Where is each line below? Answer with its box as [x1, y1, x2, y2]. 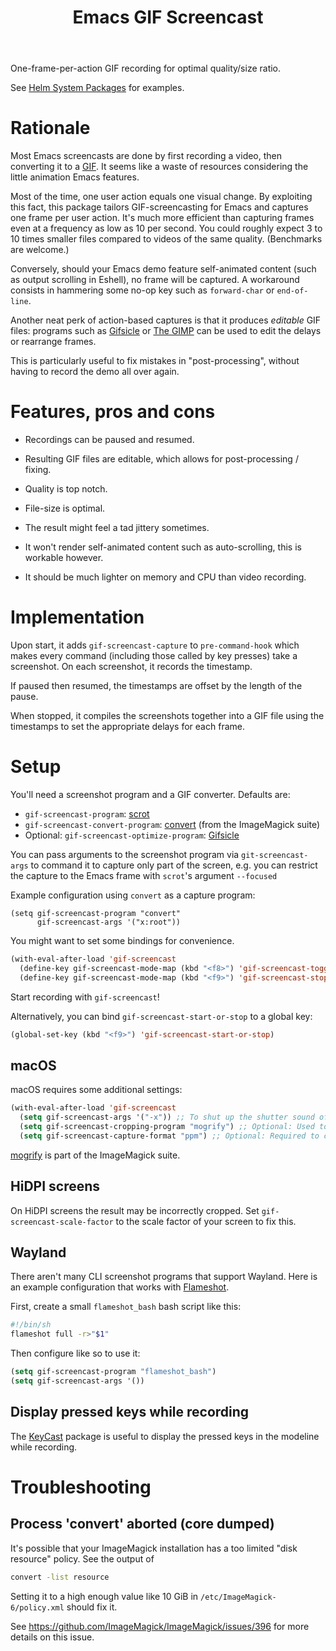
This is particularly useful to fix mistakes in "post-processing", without [10, 355, 300, 367]
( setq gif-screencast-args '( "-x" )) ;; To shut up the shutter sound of [19, 1112, 329, 1123]
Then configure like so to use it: [10, 1347, 141, 1360]
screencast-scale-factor [10, 1217, 114, 1227]
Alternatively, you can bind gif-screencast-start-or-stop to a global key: [10, 1010, 313, 1022]
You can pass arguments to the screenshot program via [10, 848, 240, 860]
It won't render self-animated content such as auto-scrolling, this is [24, 541, 302, 553]
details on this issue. [10, 1631, 95, 1643]
